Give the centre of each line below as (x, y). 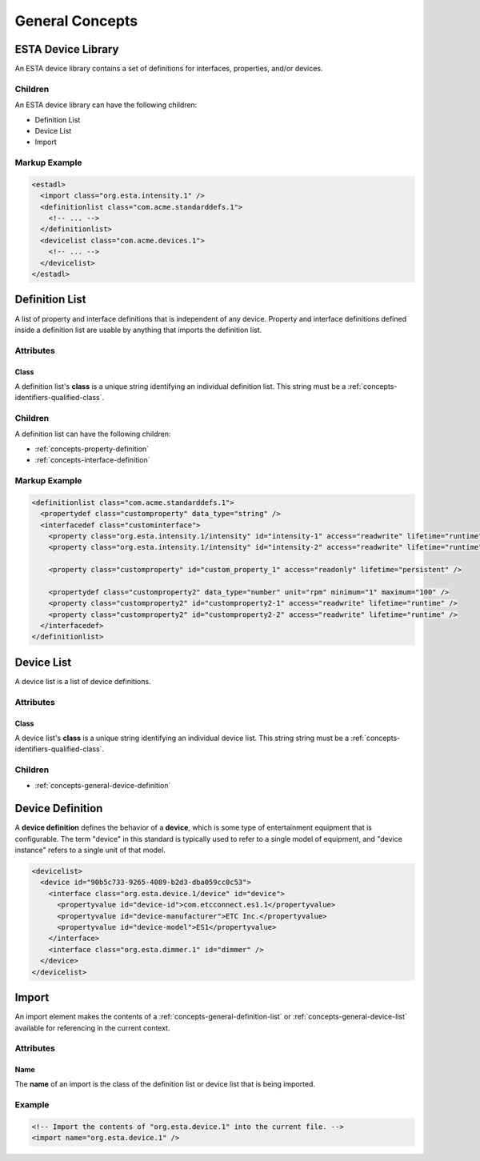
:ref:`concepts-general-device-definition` (103, 786)
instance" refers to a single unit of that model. (90, 850)
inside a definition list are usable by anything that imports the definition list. (138, 330)
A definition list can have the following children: (93, 434)
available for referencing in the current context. (92, 1027)
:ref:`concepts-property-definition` (92, 449)
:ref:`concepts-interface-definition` (92, 460)
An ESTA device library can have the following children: (106, 105)
